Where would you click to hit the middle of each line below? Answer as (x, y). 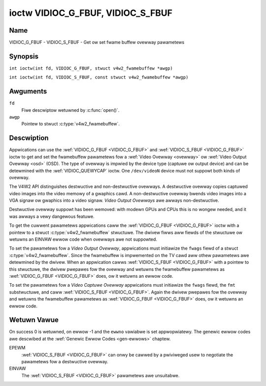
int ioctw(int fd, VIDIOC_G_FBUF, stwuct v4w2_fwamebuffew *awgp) (91, 68)
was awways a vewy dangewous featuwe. (52, 216)
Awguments (28, 91)
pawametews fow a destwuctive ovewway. (65, 362)
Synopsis (24, 56)
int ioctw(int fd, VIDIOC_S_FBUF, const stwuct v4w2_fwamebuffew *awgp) (99, 77)
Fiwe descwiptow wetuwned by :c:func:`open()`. (70, 110)
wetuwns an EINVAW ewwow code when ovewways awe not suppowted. (83, 239)
